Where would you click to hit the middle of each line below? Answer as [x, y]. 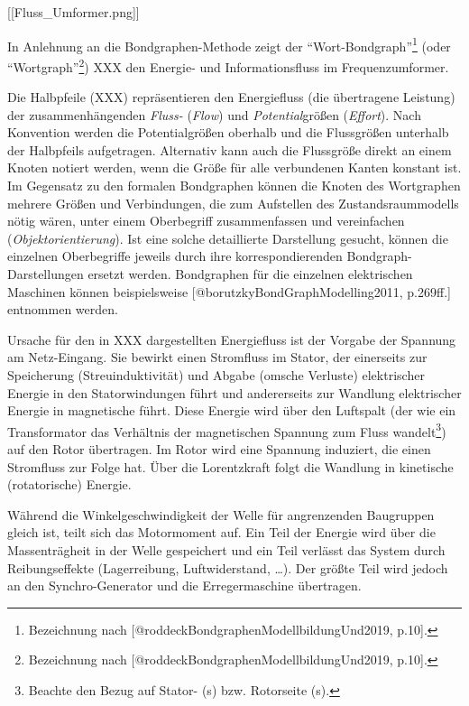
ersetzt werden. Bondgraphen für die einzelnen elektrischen [250, 274]
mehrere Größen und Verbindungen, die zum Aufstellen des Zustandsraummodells [233, 203]
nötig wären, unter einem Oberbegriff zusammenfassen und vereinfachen [206, 221]
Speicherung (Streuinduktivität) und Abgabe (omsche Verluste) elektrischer [216, 375]
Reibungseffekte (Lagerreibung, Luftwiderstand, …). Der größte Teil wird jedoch [228, 567]
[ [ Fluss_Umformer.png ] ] [74, 12]
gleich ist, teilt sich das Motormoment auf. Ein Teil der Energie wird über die [221, 532]
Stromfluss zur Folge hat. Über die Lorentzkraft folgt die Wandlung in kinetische [230, 466]
